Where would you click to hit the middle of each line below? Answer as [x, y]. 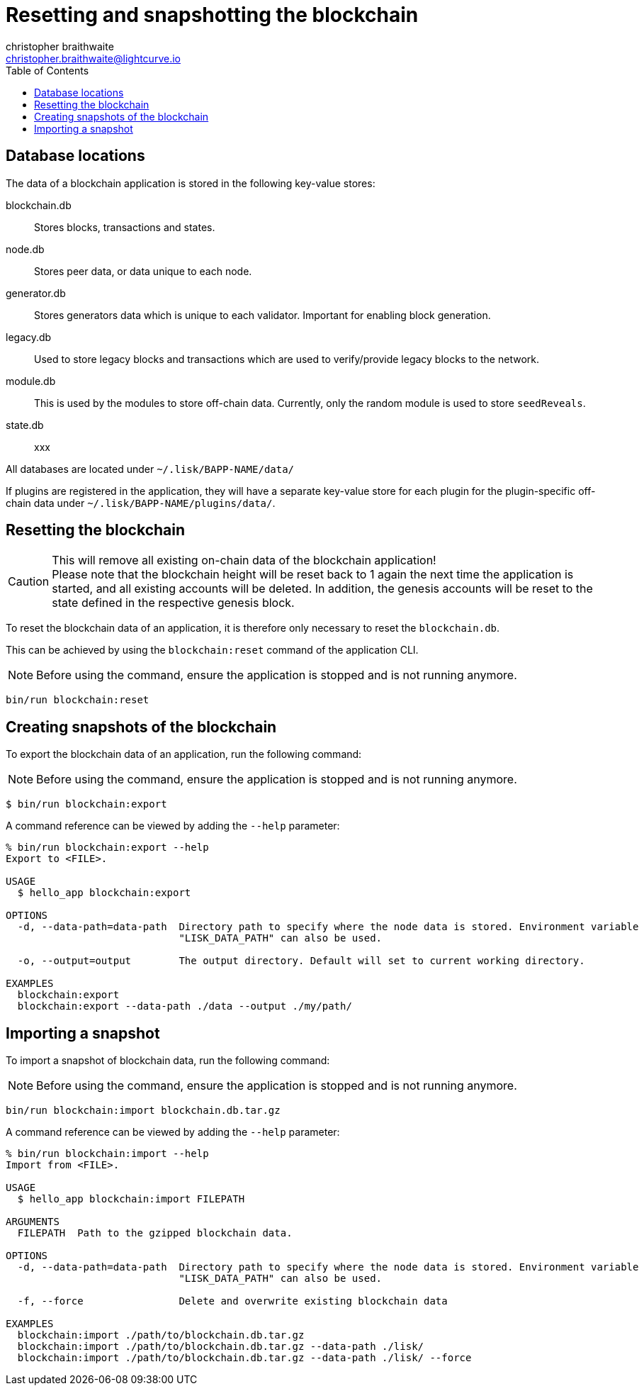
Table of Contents [47, 70]
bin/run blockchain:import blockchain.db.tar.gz [143, 1111]
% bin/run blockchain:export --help [107, 848]
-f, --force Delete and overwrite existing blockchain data [232, 1301]
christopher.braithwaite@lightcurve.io [93, 58]
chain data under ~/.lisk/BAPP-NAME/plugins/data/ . [141, 503]
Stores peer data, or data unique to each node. [143, 271]
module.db [31, 381]
